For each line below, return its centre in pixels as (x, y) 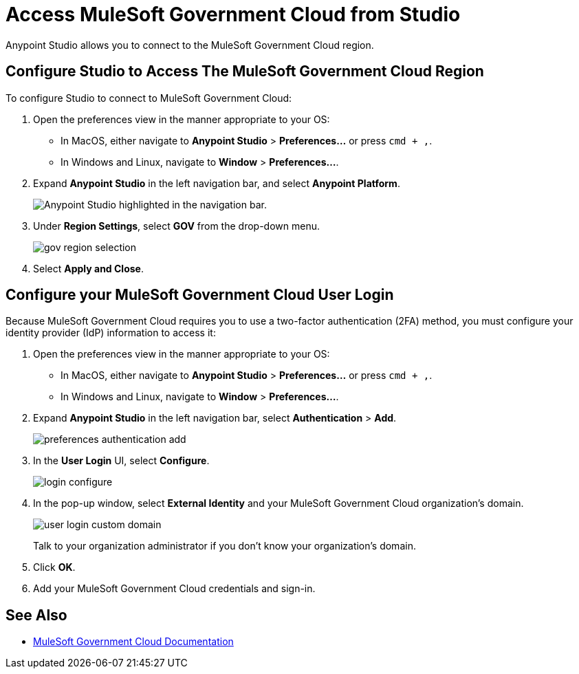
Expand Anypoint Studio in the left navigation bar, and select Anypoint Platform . (217, 183)
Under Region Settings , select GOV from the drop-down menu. (176, 226)
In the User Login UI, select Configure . (121, 461)
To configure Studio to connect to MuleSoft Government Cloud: (149, 98)
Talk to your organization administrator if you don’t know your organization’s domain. (225, 546)
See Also (36, 615)
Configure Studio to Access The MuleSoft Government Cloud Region (245, 72)
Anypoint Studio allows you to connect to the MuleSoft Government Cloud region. (190, 45)
